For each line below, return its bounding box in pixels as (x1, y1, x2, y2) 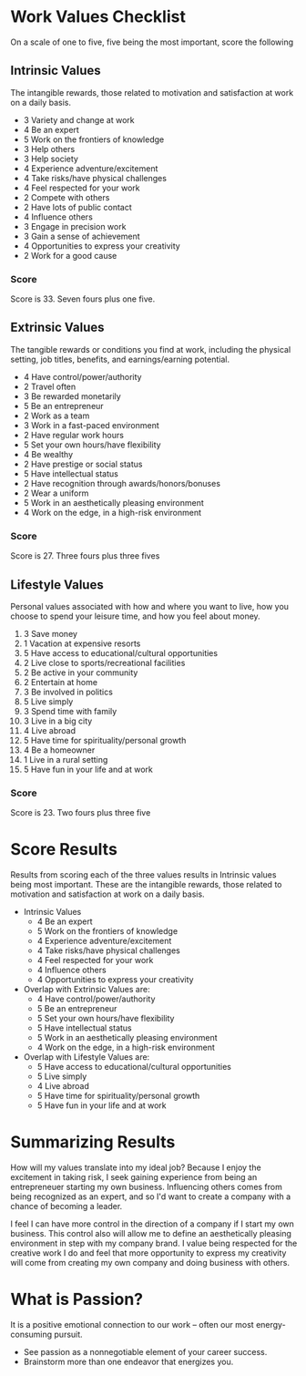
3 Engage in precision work (23, 221, 127, 231)
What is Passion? (10, 1289, 144, 1309)
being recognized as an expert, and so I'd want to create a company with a (10, 1191, 291, 1202)
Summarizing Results (10, 1132, 176, 1153)
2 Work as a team (23, 410, 90, 421)
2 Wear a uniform (23, 488, 89, 498)
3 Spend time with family (23, 705, 117, 716)
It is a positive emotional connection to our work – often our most (10, 1320, 254, 1330)
